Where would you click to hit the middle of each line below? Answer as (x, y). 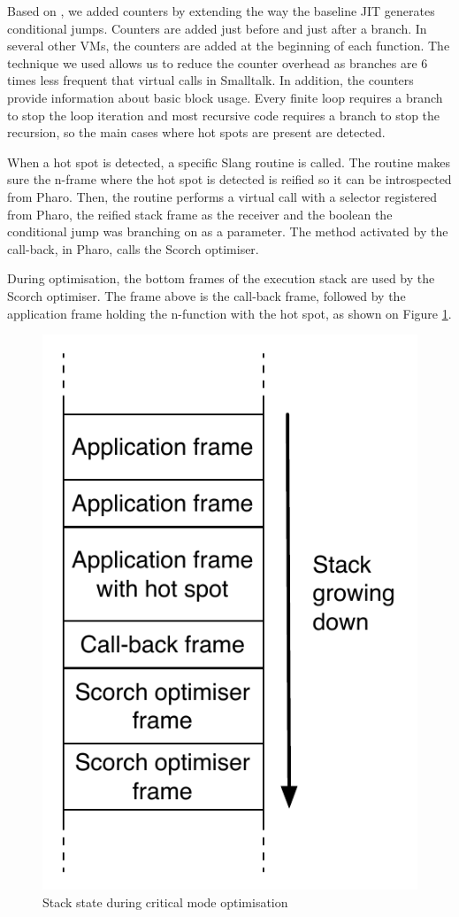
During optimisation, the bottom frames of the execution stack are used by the (221, 278)
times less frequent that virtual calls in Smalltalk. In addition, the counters (210, 80)
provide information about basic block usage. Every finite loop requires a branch (225, 97)
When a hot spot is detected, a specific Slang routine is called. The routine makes (229, 162)
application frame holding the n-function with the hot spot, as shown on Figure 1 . (229, 313)
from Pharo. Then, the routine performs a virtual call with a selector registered (222, 196)
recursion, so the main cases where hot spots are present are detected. (196, 132)
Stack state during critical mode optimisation (165, 902)
